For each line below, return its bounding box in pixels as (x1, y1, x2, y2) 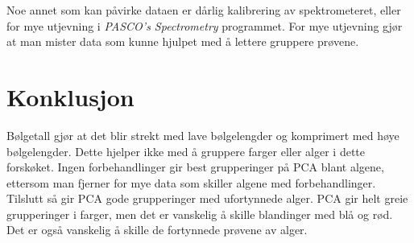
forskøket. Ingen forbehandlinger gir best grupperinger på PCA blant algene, (6, 159, 384, 175)
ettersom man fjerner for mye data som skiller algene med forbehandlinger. (6, 174, 376, 191)
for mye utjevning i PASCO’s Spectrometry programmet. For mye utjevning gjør (6, 17, 403, 34)
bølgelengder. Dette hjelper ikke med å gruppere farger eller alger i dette (6, 142, 366, 159)
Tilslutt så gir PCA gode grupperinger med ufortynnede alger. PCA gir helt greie (6, 190, 408, 207)
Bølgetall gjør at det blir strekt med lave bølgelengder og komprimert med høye (6, 126, 400, 143)
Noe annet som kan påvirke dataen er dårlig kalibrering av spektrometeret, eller (6, 2, 401, 18)
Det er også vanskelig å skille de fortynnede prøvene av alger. (6, 221, 308, 238)
